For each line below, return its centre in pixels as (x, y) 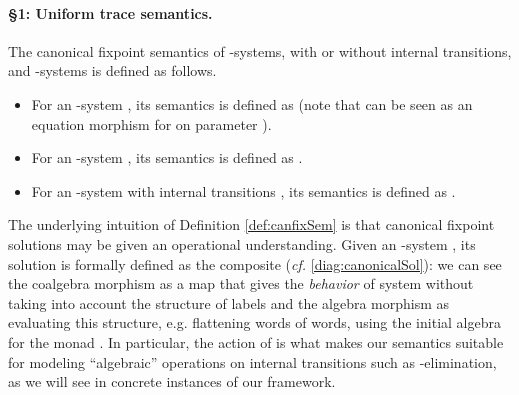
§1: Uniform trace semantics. (110, 12)
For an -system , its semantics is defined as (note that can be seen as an (252, 103)
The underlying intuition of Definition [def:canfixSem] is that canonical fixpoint (251, 224)
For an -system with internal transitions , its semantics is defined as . (243, 190)
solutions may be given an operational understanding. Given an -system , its (242, 243)
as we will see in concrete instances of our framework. (172, 381)
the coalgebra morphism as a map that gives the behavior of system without (241, 283)
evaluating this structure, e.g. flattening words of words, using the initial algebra (254, 322)
